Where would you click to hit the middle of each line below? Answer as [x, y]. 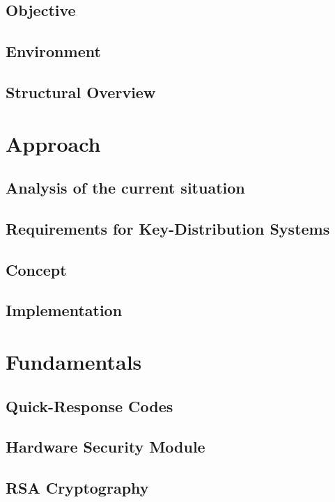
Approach [53, 143]
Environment [53, 51]
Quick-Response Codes [89, 406]
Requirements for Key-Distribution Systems [168, 228]
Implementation [64, 310]
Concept [36, 269]
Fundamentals [74, 362]
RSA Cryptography [77, 488]
